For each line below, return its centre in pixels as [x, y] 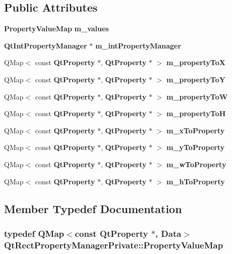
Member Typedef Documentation [93, 208]
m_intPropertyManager [138, 45]
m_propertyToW [197, 96]
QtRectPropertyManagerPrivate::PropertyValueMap [114, 245]
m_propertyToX [196, 62]
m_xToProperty [195, 130]
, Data [168, 233]
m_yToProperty [195, 147]
